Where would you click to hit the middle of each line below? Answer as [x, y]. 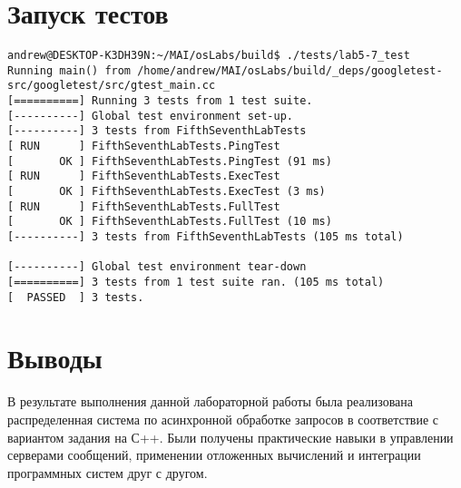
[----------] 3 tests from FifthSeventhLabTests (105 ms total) [206, 237]
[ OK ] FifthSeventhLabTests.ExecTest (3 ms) [167, 192]
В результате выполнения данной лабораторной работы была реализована [211, 401]
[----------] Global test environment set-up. [150, 116]
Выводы [55, 358]
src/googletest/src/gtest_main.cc [112, 86]
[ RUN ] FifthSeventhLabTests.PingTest [144, 146]
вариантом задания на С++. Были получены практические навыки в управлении [230, 437]
